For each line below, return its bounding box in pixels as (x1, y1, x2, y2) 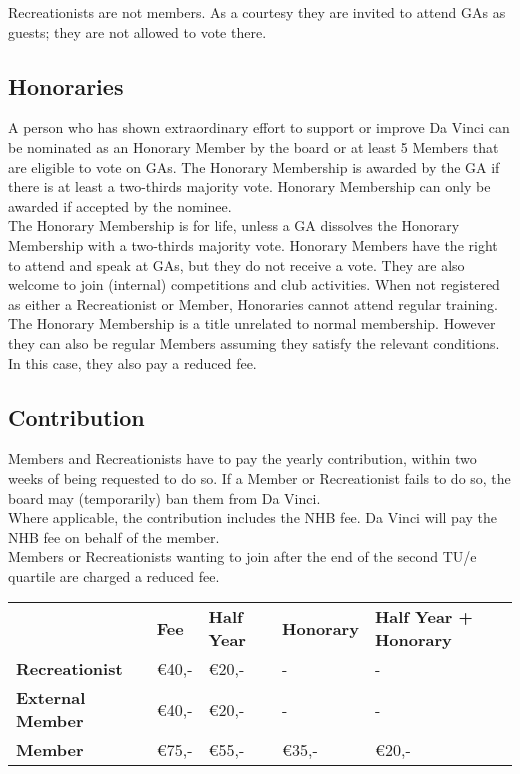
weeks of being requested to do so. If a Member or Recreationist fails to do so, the (8, 467, 511, 488)
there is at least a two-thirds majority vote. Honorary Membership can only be (8, 176, 491, 197)
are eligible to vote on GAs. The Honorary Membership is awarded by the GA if (8, 156, 500, 177)
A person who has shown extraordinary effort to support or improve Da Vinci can (8, 117, 510, 138)
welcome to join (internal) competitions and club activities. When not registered (8, 274, 500, 295)
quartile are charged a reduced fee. (8, 565, 220, 586)
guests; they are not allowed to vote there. (8, 21, 267, 42)
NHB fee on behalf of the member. (8, 526, 220, 547)
